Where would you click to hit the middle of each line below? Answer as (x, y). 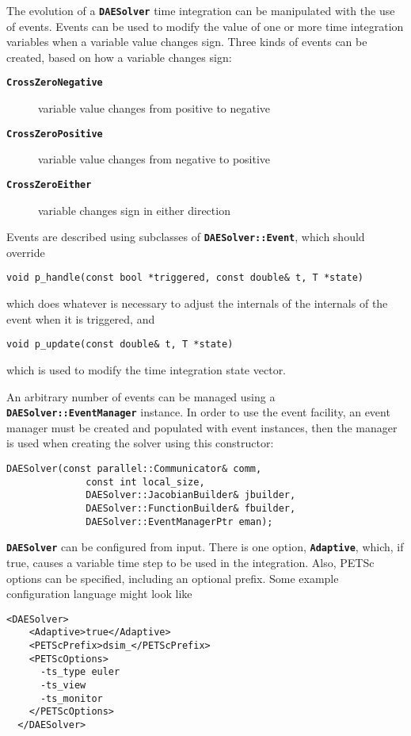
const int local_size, (145, 482)
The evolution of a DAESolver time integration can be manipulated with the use (201, 10)
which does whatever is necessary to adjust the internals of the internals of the (197, 303)
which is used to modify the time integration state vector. (147, 369)
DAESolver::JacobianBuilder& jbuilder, (191, 495)
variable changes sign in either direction (134, 210)
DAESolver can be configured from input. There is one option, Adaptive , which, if (205, 547)
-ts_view (63, 685)
